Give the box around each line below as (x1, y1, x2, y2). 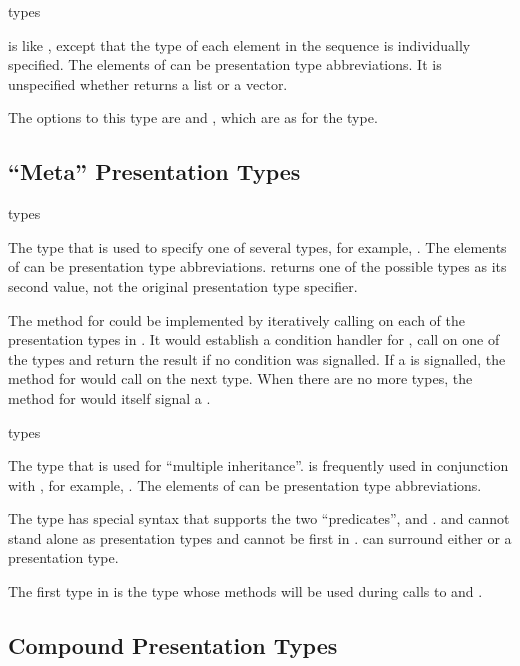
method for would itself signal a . (8, 387, 211, 408)
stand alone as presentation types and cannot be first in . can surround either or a (8, 527, 512, 548)
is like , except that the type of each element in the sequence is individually (8, 34, 471, 55)
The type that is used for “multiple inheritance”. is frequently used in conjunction (8, 455, 509, 476)
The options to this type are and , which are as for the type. (8, 107, 378, 128)
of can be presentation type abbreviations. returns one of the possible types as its (8, 256, 507, 277)
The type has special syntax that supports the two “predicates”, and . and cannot (8, 508, 510, 529)
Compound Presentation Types (8, 630, 338, 661)
